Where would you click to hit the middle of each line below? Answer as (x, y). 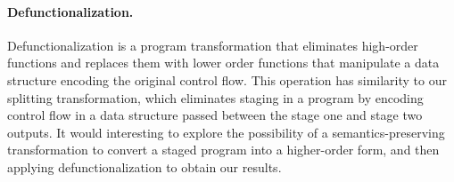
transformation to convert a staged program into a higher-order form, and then (223, 150)
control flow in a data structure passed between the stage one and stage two (215, 115)
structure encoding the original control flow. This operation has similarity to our (227, 79)
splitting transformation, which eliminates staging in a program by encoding (215, 97)
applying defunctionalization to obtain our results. (144, 166)
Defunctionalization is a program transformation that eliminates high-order (213, 45)
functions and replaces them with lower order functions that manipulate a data (223, 63)
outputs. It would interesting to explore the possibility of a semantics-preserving (226, 132)
